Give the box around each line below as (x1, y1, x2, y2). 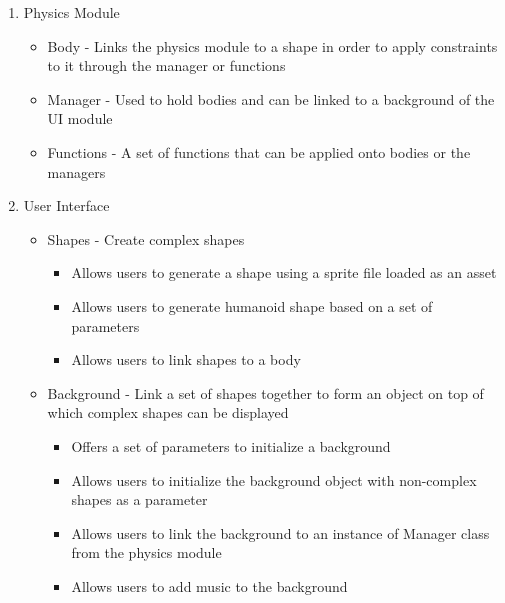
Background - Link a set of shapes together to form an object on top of (47, 382, 484, 403)
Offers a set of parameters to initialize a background (71, 435, 391, 456)
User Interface (23, 195, 110, 216)
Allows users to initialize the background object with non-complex (71, 469, 477, 490)
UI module (47, 108, 113, 129)
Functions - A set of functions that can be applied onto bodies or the (47, 141, 471, 162)
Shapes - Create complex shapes (47, 228, 245, 249)
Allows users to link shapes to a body (71, 349, 301, 370)
